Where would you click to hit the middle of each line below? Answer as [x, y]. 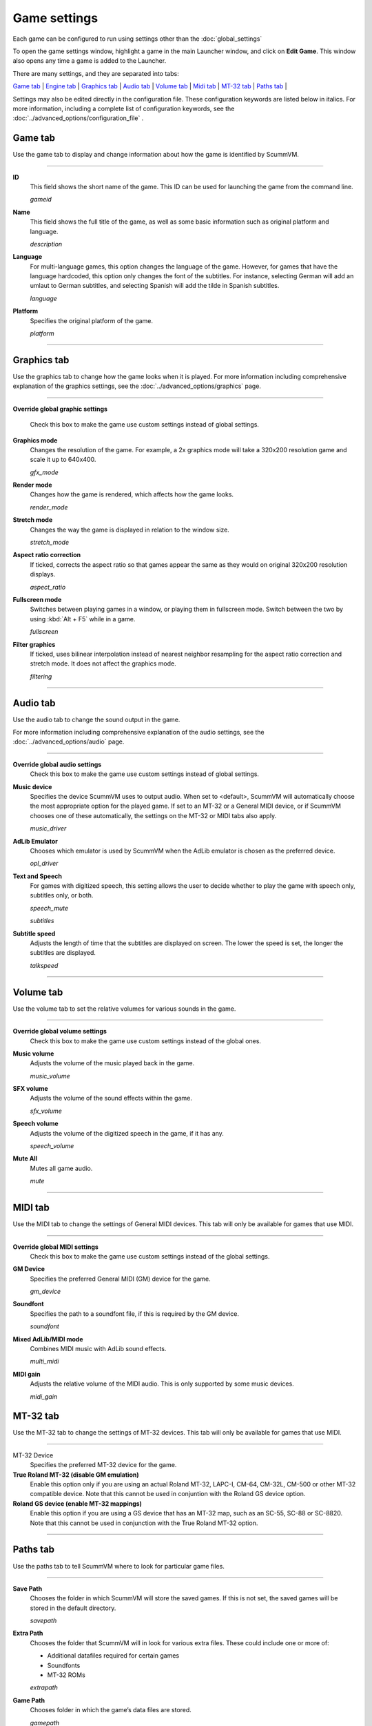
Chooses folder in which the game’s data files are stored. [111, 1710]
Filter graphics [34, 644]
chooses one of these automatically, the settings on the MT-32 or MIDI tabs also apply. [153, 815]
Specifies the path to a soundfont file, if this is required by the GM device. [134, 1313]
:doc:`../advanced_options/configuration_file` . [78, 118]
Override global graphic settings [60, 409]
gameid [41, 200]
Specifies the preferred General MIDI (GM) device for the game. [121, 1279]
